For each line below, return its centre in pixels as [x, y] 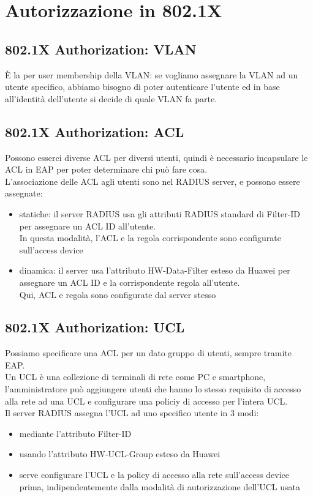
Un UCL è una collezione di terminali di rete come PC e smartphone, [135, 377]
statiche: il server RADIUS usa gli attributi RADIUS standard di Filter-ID [160, 213]
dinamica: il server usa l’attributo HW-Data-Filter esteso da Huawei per [155, 270]
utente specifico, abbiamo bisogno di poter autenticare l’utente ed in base [142, 87]
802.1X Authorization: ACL [95, 131]
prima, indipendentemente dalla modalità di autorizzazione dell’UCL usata [160, 486]
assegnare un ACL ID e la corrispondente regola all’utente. [130, 282]
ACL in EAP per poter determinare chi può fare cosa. [106, 169]
